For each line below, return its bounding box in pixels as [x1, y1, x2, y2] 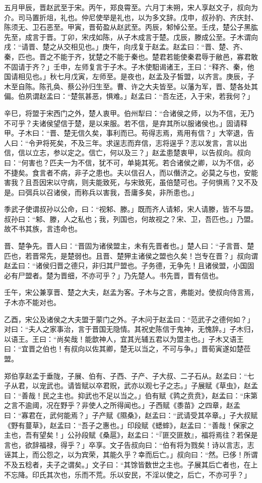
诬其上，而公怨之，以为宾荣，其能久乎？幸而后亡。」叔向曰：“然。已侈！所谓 [4, 449, 258, 460]
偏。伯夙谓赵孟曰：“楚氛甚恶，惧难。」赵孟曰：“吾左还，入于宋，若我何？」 [4, 91, 254, 101]
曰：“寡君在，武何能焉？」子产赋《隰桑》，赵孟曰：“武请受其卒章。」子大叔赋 [4, 409, 258, 420]
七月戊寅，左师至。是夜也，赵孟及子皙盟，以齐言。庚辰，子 [56, 71, 254, 82]
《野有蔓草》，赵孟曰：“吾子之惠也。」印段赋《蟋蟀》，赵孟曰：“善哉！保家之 [4, 419, 254, 430]
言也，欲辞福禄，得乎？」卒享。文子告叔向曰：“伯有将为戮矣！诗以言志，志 [4, 439, 254, 450]
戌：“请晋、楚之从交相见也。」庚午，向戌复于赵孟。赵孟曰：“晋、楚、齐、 [4, 41, 247, 52]
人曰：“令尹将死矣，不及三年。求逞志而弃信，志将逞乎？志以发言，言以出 [4, 137, 247, 148]
